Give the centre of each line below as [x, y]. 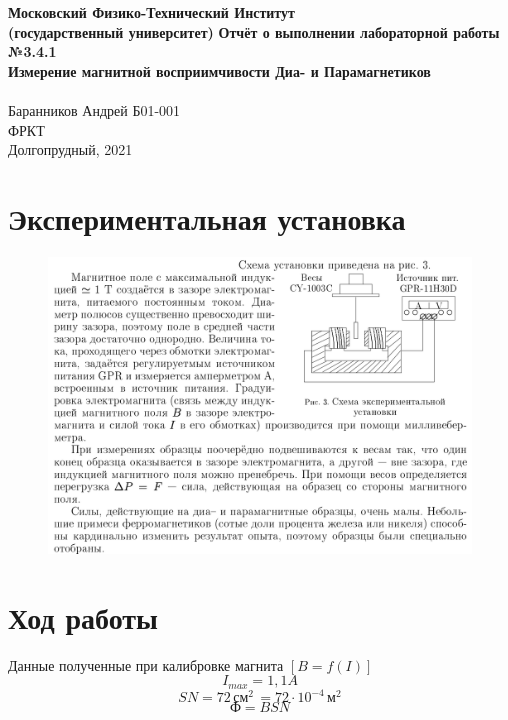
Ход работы [83, 616]
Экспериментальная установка [207, 217]
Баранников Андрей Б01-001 [94, 109]
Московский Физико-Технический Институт [151, 12]
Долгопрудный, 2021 [70, 149]
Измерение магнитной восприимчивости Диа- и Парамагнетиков [219, 70]
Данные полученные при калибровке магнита [146, 664]
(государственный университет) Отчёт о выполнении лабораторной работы [254, 31]
